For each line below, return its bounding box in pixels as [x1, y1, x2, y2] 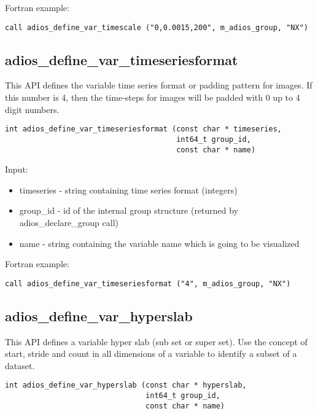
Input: [5, 163, 28, 176]
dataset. [5, 359, 35, 372]
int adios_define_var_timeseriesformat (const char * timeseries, [5, 125, 282, 134]
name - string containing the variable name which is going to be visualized [19, 236, 300, 249]
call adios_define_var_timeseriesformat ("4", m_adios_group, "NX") [5, 279, 291, 288]
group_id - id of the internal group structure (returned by [19, 204, 239, 217]
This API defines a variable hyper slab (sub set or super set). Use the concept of [5, 335, 308, 348]
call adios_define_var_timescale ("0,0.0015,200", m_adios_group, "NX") [5, 23, 308, 32]
